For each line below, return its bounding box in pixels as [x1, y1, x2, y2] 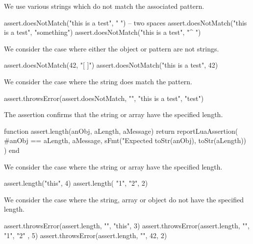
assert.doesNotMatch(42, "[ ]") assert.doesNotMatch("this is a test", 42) [4, 60, 218, 70]
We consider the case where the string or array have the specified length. [4, 161, 223, 171]
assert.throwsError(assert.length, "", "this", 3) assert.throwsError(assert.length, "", [4, 220, 250, 230]
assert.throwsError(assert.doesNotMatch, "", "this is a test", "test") [4, 93, 204, 103]
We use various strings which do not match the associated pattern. [4, 1, 204, 11]
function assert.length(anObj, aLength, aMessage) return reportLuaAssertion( [4, 125, 238, 136]
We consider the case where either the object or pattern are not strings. [4, 43, 219, 53]
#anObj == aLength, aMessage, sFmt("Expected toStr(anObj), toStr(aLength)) [4, 135, 247, 146]
